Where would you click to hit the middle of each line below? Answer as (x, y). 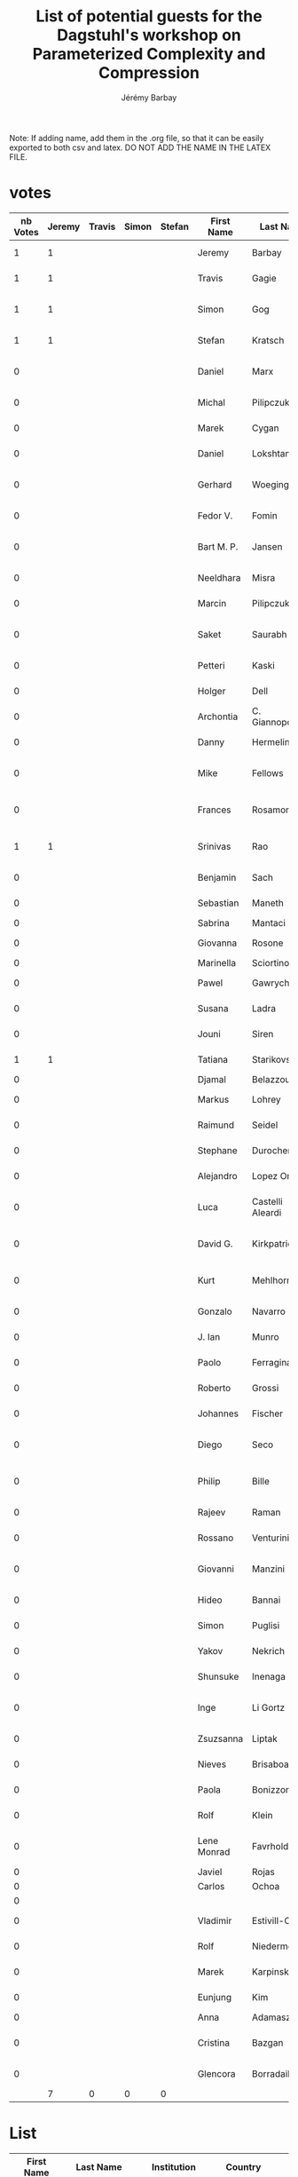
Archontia (218, 716)
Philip (209, 1481)
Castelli (267, 1201)
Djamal (212, 1079)
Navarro (269, 1311)
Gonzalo (215, 1311)
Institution (174, 2166)
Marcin (212, 603)
